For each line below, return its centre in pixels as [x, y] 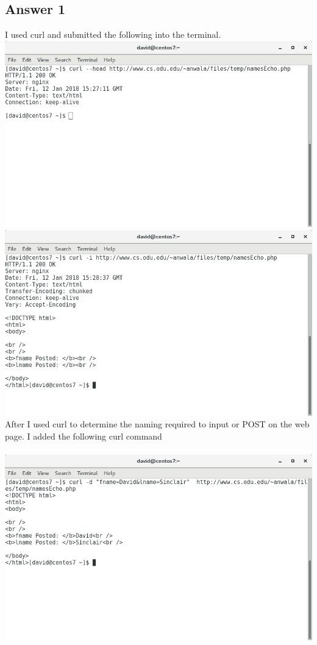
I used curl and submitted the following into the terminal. [113, 34]
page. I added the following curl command [84, 436]
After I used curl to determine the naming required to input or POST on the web [157, 424]
